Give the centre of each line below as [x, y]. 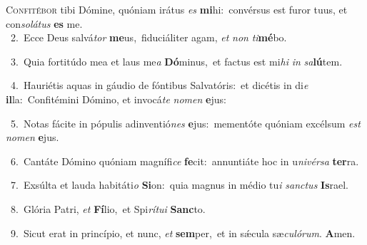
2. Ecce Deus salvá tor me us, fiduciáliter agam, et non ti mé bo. [149, 37]
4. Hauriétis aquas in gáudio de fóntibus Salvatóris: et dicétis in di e [159, 85]
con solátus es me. [44, 23]
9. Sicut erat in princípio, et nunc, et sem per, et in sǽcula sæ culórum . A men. [183, 233]
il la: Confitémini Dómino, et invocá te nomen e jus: [116, 99]
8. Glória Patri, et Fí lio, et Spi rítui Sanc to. [108, 208]
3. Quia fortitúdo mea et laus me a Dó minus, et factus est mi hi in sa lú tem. [176, 61]
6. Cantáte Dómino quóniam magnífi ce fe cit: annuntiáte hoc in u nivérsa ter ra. [185, 161]
